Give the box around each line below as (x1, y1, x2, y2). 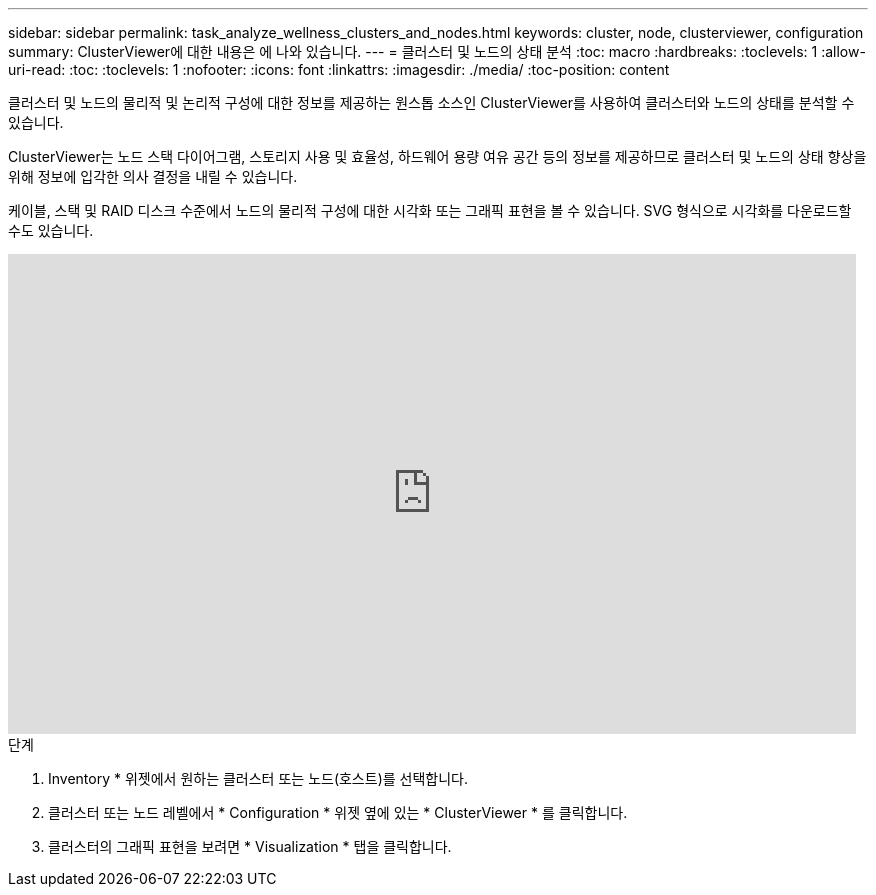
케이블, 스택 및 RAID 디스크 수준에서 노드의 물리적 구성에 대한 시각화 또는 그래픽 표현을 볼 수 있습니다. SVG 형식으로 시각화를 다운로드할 (8, 202, 852, 219)
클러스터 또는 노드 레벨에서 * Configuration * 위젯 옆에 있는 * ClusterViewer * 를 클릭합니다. (48, 804, 628, 821)
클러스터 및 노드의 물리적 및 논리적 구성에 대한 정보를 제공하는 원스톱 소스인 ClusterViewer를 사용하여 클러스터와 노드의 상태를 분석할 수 (8, 94, 855, 111)
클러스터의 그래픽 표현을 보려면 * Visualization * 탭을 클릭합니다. (48, 838, 452, 855)
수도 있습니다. (8, 222, 94, 239)
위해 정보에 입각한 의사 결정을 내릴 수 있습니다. (8, 168, 298, 185)
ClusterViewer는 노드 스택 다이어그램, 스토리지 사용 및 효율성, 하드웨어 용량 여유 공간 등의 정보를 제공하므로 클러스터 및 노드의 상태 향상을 (8, 148, 867, 165)
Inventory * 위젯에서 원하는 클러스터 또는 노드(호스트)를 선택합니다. (48, 770, 468, 787)
